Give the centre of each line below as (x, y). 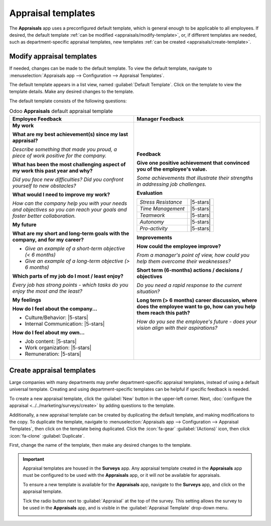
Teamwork (152, 215)
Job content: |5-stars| (51, 341)
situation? (148, 291)
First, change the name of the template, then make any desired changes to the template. (100, 445)
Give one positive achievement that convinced (193, 163)
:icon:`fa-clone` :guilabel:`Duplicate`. (47, 436)
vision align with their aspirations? (177, 328)
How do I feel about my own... (48, 332)
